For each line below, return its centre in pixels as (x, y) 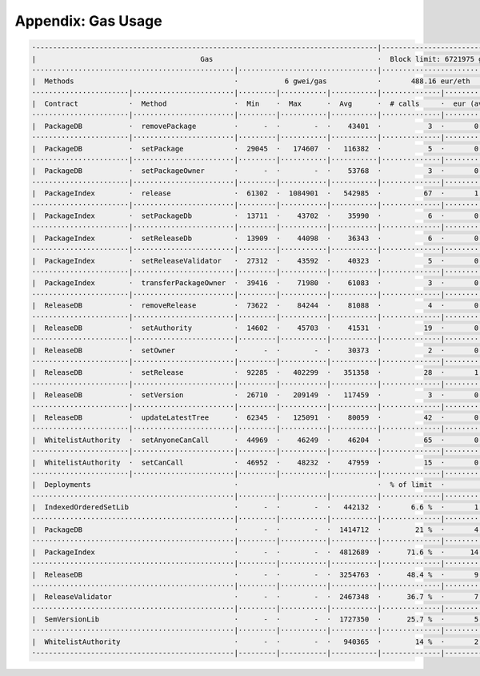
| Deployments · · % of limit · (238, 485)
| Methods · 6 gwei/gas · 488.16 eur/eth (251, 81)
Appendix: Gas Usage (89, 21)
